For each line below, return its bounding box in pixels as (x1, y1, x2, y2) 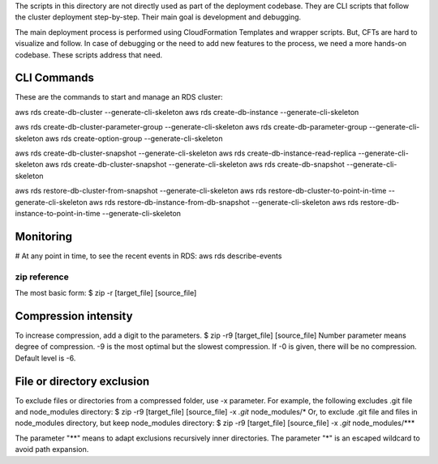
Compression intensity (15, 309, 133, 323)
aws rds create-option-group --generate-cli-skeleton (45, 134, 223, 143)
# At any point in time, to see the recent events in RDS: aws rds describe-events (15, 251, 282, 261)
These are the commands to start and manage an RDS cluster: (15, 92, 223, 102)
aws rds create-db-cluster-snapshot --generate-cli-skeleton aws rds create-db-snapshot (45, 160, 345, 169)
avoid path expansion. (15, 445, 89, 454)
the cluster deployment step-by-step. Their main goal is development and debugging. (15, 12, 302, 22)
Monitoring (15, 229, 73, 243)
